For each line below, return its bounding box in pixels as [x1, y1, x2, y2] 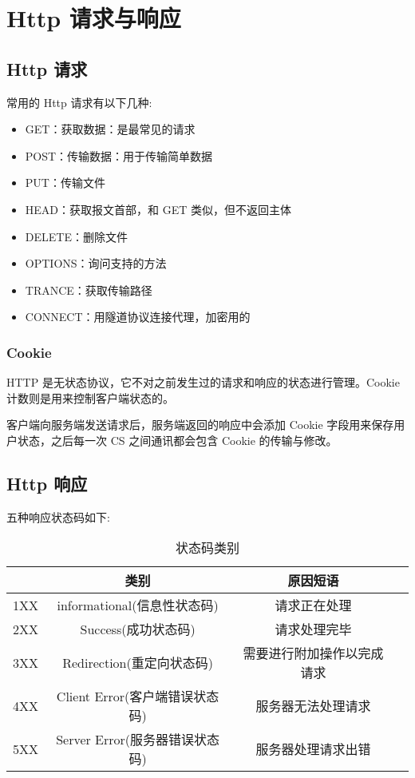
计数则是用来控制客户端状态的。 [6, 389, 174, 406]
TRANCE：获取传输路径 [25, 281, 152, 298]
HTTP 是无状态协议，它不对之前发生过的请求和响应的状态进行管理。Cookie [6, 374, 400, 391]
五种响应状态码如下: [6, 508, 110, 525]
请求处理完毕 [275, 620, 352, 639]
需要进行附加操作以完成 [243, 644, 384, 663]
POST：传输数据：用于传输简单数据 [25, 147, 213, 164]
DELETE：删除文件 [25, 228, 128, 244]
